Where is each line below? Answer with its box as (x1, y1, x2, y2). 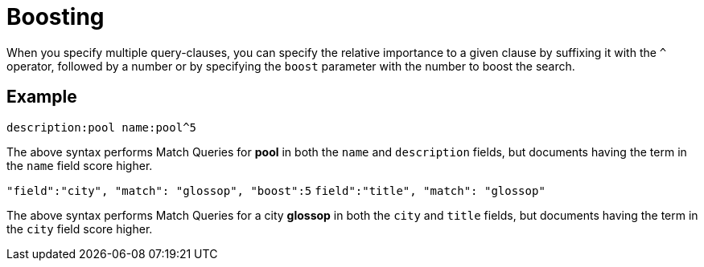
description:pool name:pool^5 (6, 120, 197, 134)
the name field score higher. (6, 158, 153, 172)
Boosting (6, 3, 105, 30)
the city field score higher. (6, 221, 153, 236)
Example (6, 87, 77, 107)
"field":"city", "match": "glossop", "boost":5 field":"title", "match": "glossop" (6, 184, 545, 197)
